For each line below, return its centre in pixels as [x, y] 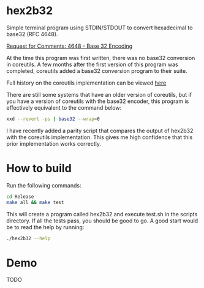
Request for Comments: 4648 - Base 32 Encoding [70, 46]
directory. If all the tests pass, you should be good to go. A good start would [102, 221]
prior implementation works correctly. [54, 143]
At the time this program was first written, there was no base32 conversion [101, 58]
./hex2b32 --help [28, 238]
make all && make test [35, 202]
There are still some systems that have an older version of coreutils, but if [99, 94]
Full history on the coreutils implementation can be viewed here [86, 83]
